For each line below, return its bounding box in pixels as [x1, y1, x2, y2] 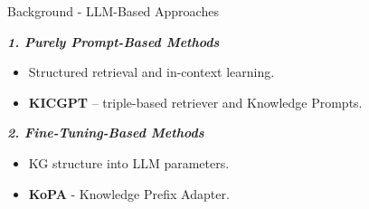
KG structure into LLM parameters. [28, 153, 230, 172]
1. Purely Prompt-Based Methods [7, 32, 220, 51]
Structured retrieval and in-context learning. [28, 62, 275, 81]
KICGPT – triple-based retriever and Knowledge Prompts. [28, 92, 363, 111]
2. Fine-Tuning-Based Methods [7, 123, 204, 142]
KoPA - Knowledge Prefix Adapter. [28, 184, 230, 203]
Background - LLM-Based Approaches [7, 2, 219, 20]
